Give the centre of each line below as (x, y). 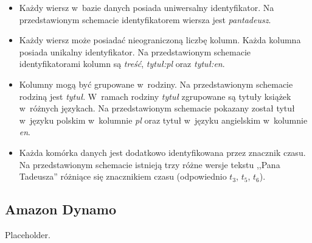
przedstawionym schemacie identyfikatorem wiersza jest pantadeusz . (145, 19)
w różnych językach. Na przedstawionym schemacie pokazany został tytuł (157, 108)
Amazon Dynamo (61, 209)
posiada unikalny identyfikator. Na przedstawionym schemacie (135, 51)
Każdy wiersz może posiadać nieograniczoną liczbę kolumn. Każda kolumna (160, 40)
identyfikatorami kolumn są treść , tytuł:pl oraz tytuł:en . (122, 64)
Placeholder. (28, 234)
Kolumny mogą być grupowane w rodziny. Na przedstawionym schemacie (156, 84)
